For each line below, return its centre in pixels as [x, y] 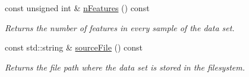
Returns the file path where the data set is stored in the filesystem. [125, 67]
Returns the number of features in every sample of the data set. [120, 27]
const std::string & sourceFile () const [74, 47]
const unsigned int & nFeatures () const [77, 8]
